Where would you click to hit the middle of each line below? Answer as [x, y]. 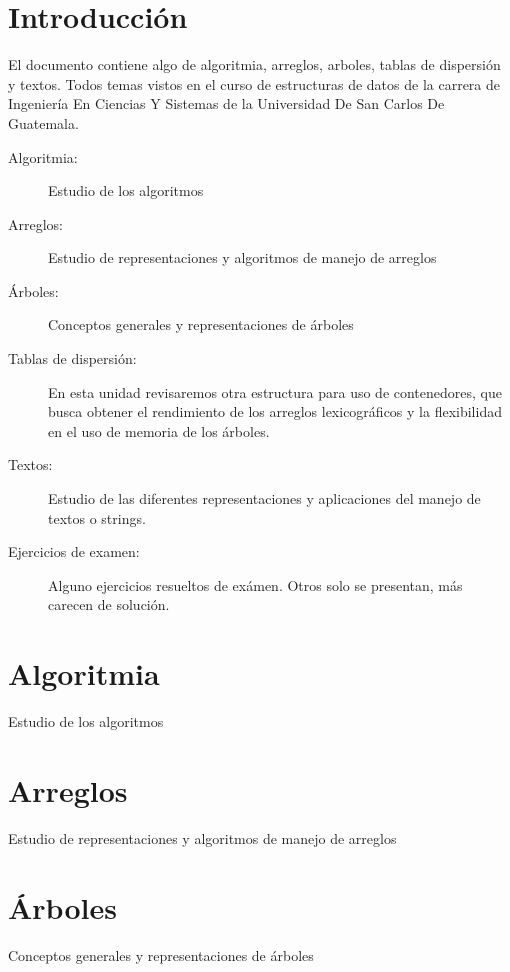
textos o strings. [97, 517]
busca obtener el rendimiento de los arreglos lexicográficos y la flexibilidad [275, 411]
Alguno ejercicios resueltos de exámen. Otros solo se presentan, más [255, 584]
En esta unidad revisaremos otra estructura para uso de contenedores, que [275, 391]
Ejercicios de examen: [74, 551]
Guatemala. [43, 122]
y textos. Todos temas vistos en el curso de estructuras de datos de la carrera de [254, 83]
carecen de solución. [109, 604]
